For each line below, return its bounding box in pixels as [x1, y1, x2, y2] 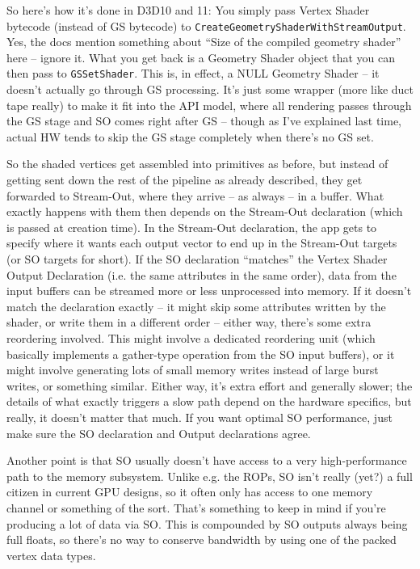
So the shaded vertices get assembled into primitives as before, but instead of [6, 155, 388, 172]
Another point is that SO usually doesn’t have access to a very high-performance [6, 452, 407, 469]
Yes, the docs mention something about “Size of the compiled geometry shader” [6, 33, 401, 50]
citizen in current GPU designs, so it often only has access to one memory [6, 483, 373, 500]
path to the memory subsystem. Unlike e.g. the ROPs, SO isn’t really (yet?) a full [6, 467, 413, 484]
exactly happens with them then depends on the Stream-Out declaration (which [6, 203, 403, 220]
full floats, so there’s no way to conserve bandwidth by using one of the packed [6, 531, 397, 548]
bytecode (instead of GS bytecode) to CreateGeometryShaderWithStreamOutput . [6, 17, 406, 34]
